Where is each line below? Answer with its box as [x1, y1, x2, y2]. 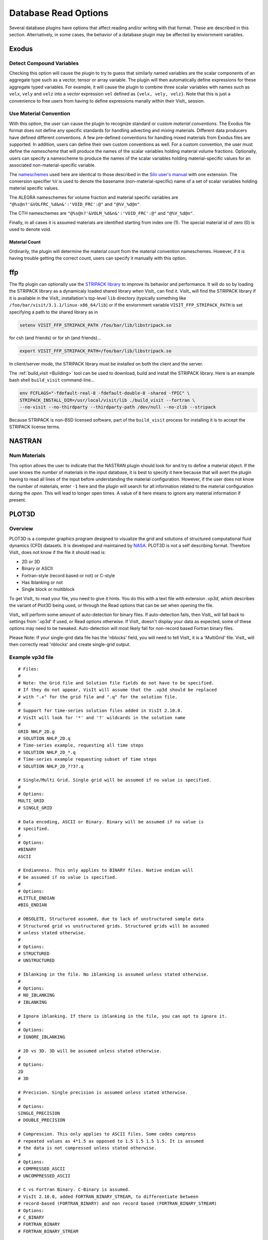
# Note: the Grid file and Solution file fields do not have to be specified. [18, 680, 214, 685]
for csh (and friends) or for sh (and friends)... [9, 335, 102, 341]
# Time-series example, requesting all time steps [18, 743, 144, 748]
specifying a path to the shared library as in [9, 309, 98, 315]
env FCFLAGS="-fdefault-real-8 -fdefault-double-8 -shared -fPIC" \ [19, 390, 190, 396]
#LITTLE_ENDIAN [18, 895, 55, 901]
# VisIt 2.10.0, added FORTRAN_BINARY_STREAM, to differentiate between [18, 1193, 199, 1199]
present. [9, 497, 27, 503]
